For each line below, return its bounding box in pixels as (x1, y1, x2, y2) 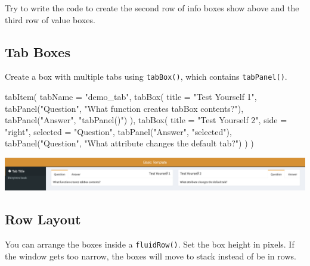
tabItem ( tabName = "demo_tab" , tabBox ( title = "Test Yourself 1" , (5, 90, 257, 103)
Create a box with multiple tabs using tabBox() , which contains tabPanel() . (5, 70, 287, 83)
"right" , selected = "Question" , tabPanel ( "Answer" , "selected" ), (5, 125, 232, 137)
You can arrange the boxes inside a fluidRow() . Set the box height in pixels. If (5, 237, 294, 250)
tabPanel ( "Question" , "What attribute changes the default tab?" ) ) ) (5, 137, 254, 149)
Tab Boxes (5, 42, 70, 61)
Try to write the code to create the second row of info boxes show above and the (5, 2, 299, 14)
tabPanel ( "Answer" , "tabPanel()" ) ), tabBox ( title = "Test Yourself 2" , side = (5, 114, 287, 126)
